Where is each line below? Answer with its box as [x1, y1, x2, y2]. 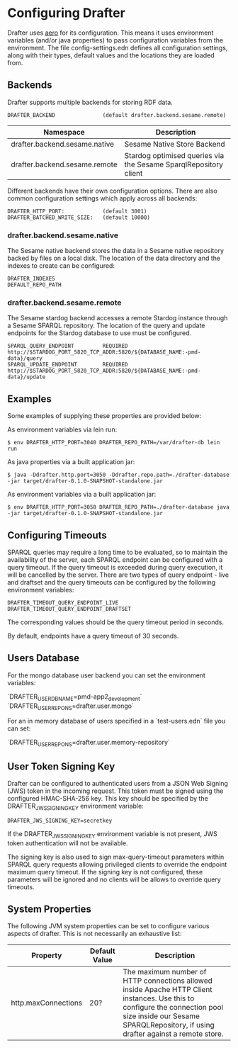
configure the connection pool [123, 1003, 224, 1013]
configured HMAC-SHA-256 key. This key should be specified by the [7, 794, 209, 802]
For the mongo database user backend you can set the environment [7, 671, 205, 680]
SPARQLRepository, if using [123, 1020, 215, 1030]
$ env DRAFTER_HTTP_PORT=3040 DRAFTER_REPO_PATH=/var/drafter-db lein [7, 439, 220, 446]
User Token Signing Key [7, 760, 115, 772]
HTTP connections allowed [123, 976, 212, 986]
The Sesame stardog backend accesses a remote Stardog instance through [7, 314, 228, 322]
